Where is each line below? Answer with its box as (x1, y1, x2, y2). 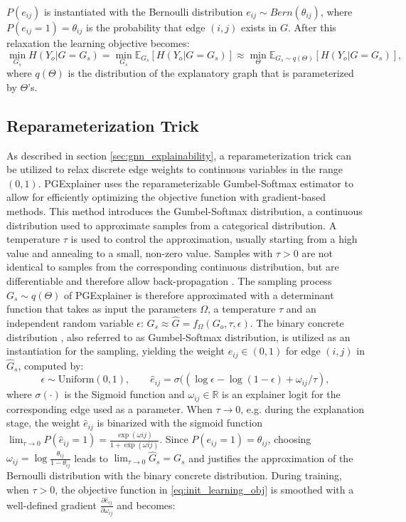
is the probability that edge (85, 20, 205, 34)
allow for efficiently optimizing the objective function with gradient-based (6, 189, 326, 204)
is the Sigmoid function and (64, 387, 185, 402)
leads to (74, 450, 108, 465)
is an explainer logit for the (222, 387, 341, 402)
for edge (285, 343, 321, 358)
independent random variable (6, 315, 134, 330)
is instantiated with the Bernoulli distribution (43, 4, 243, 19)
